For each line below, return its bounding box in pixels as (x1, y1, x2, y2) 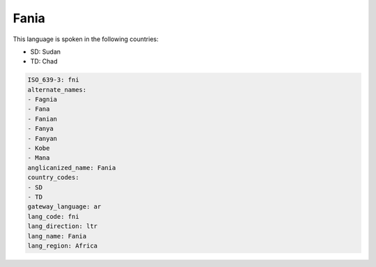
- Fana (27, 105, 50, 113)
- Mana (27, 154, 50, 162)
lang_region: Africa (27, 241, 97, 250)
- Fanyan (27, 135, 58, 142)
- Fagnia (27, 96, 58, 104)
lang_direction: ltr (27, 222, 97, 230)
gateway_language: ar (27, 203, 102, 211)
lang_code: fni (27, 213, 79, 220)
